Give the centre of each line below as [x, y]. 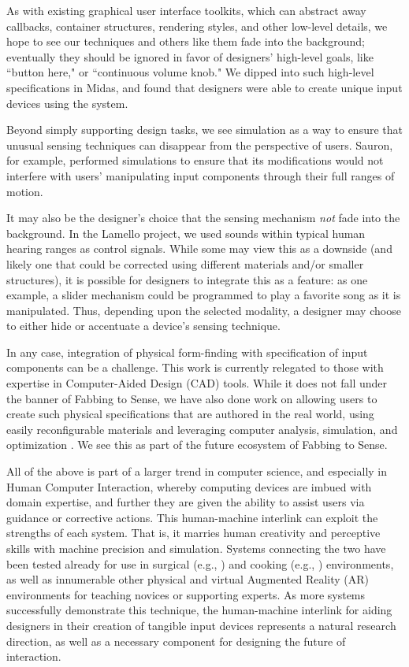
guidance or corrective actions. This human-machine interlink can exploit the [192, 517]
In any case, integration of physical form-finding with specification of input [187, 352]
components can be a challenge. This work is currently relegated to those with [195, 367]
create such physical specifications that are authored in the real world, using [190, 414]
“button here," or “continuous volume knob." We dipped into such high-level [190, 72]
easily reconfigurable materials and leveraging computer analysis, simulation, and [202, 429]
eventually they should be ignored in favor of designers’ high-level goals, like [190, 56]
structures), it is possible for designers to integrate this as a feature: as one [187, 279]
